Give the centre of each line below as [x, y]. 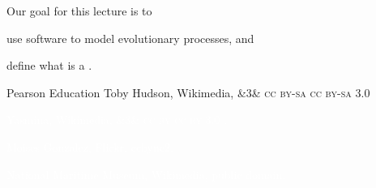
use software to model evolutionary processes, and [130, 38]
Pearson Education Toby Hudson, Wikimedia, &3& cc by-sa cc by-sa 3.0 [188, 92]
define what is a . [49, 65]
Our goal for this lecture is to [79, 11]
